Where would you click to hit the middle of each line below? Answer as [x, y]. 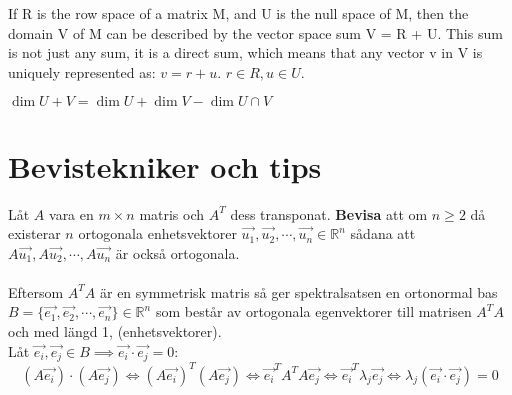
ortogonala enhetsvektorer [157, 233]
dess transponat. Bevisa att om [329, 213]
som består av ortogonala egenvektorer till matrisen [313, 311]
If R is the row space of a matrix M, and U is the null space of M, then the [238, 13]
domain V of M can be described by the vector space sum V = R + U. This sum [255, 32]
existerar [34, 233]
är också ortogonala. [177, 252]
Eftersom [36, 291]
